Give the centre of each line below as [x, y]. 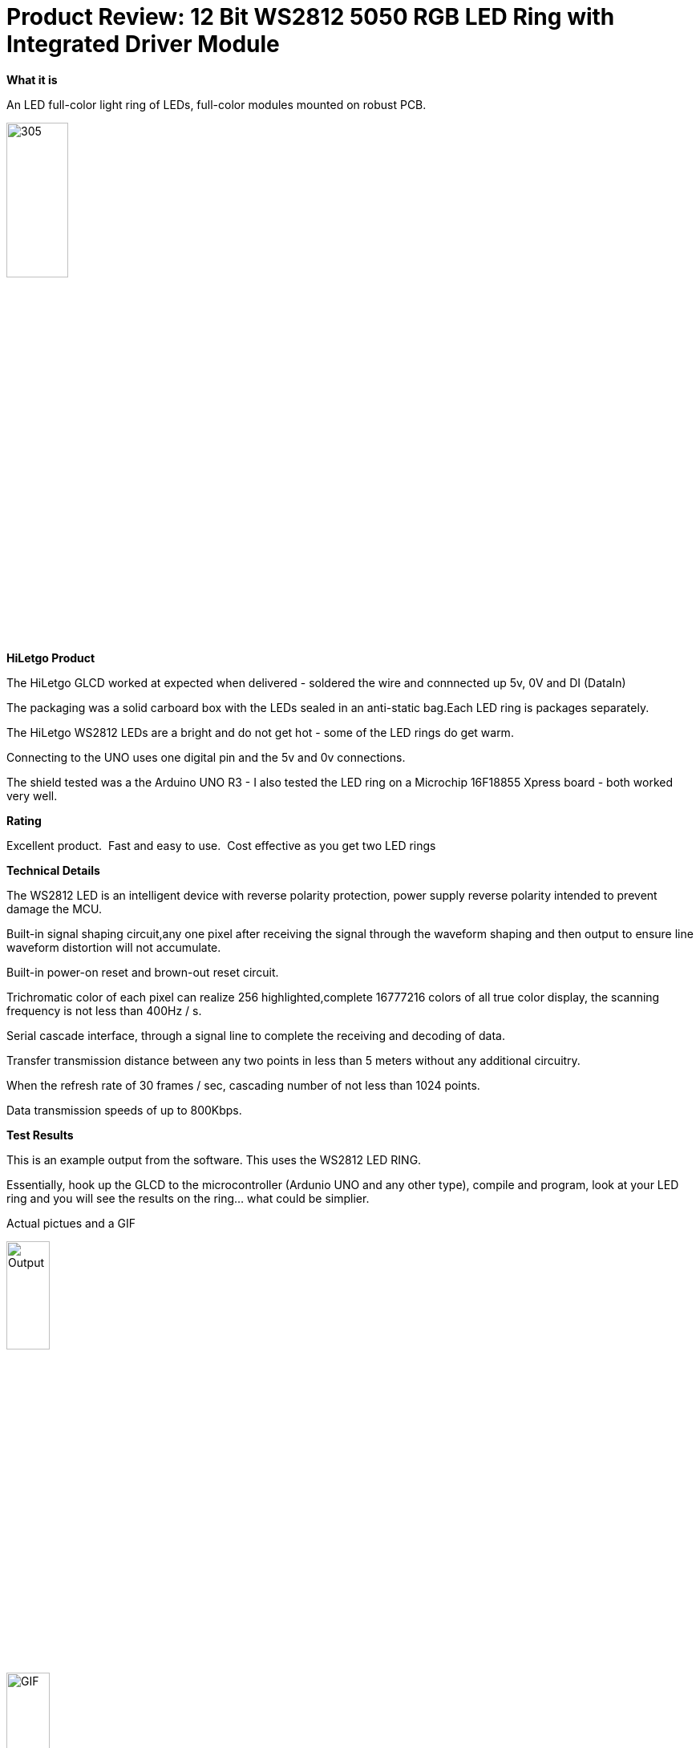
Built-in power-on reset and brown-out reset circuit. [143, 973]
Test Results [40, 1135]
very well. [32, 796]
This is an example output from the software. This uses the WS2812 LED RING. [214, 1160]
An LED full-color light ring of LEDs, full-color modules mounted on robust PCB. [216, 104]
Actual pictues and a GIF [71, 1224]
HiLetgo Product [51, 658]
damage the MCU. [55, 909]
